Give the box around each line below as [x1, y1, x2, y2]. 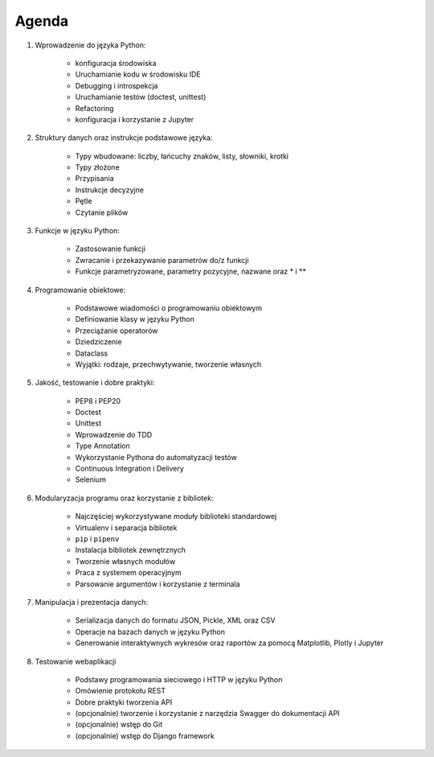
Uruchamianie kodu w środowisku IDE [75, 69, 201, 80]
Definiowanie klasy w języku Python [75, 315, 194, 324]
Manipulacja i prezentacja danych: [35, 597, 149, 607]
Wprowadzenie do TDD [75, 430, 153, 439]
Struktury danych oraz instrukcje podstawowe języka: [35, 133, 213, 142]
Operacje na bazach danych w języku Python [75, 627, 225, 636]
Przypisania [75, 174, 114, 183]
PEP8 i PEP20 [75, 396, 121, 405]
